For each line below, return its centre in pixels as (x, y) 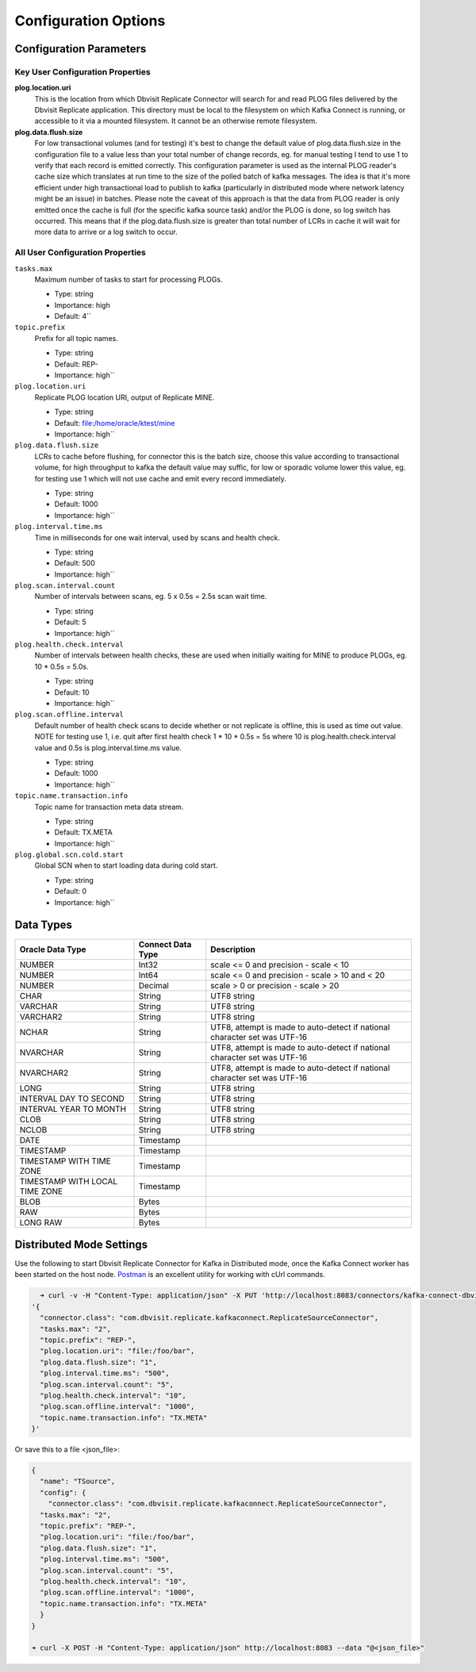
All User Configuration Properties (81, 252)
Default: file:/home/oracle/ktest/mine (115, 423)
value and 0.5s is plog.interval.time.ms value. (108, 748)
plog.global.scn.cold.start (69, 855)
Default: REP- (76, 364)
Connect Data (165, 944)
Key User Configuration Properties (83, 71)
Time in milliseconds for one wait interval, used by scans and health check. (157, 537)
